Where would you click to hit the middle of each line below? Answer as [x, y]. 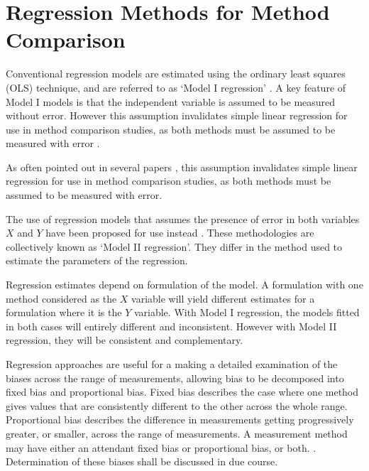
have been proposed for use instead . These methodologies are [180, 233]
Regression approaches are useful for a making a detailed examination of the [172, 364]
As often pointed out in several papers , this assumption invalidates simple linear [182, 167]
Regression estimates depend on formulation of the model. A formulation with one [184, 285]
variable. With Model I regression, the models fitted [247, 312]
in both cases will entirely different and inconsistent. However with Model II [171, 326]
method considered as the [61, 298]
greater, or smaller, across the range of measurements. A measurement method [177, 433]
